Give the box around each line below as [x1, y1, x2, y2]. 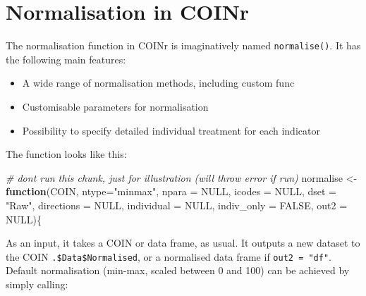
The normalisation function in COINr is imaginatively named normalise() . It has [6, 38, 361, 53]
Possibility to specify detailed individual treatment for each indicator [22, 123, 320, 137]
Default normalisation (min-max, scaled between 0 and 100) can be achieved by [6, 263, 350, 278]
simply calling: [6, 276, 68, 291]
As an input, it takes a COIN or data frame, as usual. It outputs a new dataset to [6, 235, 360, 250]
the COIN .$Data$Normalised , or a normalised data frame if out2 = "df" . [6, 249, 331, 264]
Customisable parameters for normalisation [22, 99, 209, 113]
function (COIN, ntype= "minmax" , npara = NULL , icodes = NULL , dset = [6, 184, 337, 199]
